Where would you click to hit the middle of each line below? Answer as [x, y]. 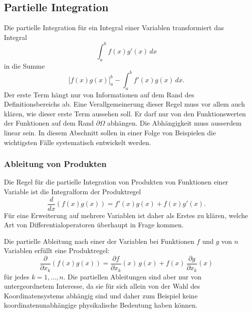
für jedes [17, 276]
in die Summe [24, 65]
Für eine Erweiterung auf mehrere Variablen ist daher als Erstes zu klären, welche [126, 215]
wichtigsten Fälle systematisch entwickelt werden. [78, 142]
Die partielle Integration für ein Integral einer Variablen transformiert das [114, 28]
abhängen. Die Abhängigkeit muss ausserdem [174, 123]
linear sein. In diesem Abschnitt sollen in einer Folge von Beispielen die [110, 132]
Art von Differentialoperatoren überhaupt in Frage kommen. [94, 225]
